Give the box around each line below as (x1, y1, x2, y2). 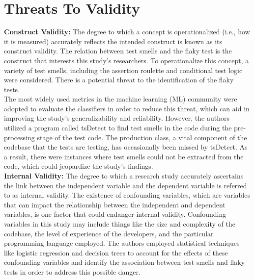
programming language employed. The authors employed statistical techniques (4, 238, 240, 248)
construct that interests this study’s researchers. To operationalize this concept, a (4, 55, 249, 65)
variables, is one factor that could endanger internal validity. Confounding (4, 209, 226, 219)
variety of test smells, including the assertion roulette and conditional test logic (4, 65, 243, 75)
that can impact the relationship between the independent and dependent (4, 199, 226, 209)
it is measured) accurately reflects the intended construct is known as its (4, 36, 222, 46)
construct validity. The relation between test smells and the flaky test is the (4, 46, 232, 56)
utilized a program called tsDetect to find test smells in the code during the (4, 123, 232, 133)
